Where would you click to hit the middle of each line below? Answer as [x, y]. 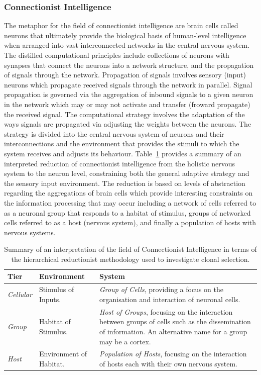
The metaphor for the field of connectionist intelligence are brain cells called [121, 25]
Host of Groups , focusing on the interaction [166, 311]
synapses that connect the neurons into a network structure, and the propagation [129, 65]
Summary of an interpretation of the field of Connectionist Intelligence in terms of [130, 249]
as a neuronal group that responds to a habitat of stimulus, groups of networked [127, 212]
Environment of [63, 354]
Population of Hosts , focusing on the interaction [173, 354]
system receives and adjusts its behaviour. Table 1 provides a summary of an [123, 153]
